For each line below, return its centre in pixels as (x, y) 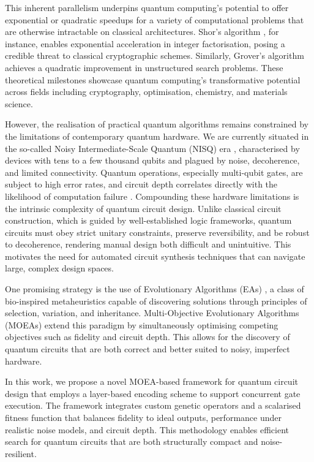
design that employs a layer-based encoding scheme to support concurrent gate (153, 393)
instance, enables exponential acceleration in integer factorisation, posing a (145, 43)
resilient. (21, 453)
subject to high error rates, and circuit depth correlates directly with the (141, 184)
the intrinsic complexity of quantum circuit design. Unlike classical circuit (143, 208)
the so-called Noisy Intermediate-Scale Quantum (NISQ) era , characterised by (152, 148)
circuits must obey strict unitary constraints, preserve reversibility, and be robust (157, 232)
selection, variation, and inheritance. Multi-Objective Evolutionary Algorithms (152, 313)
